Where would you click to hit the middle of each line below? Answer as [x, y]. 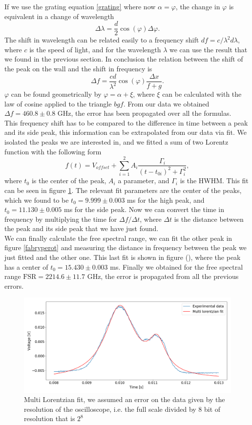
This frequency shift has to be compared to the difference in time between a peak [126, 122]
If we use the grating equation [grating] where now [80, 6]
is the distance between [209, 219]
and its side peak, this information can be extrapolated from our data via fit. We [126, 132]
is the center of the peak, [69, 181]
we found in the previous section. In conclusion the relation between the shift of [124, 59]
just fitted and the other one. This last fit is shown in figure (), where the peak [123, 257]
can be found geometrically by [56, 94]
